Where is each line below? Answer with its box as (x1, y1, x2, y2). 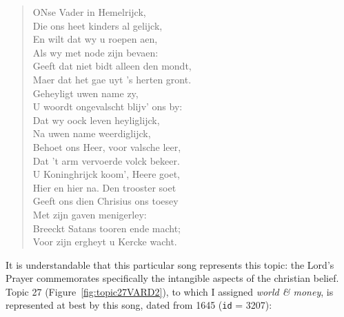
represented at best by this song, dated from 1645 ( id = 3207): (6, 298, 272, 312)
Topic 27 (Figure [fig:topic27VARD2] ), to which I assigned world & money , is (6, 284, 334, 298)
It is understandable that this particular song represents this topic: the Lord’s (6, 257, 334, 272)
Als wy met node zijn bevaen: (32, 45, 159, 59)
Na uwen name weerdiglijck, (32, 126, 151, 141)
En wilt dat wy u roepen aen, (32, 32, 158, 46)
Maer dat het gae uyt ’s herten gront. (32, 72, 192, 86)
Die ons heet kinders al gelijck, (32, 18, 163, 32)
